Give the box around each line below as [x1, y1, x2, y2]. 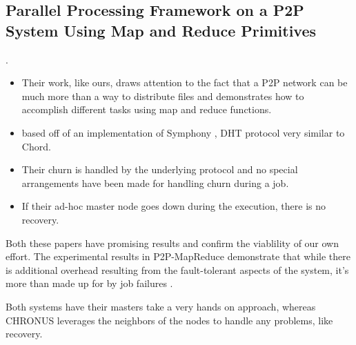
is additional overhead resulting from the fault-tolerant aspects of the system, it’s [6, 262, 349, 277]
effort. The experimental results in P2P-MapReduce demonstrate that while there [6, 249, 350, 264]
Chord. [21, 139, 51, 153]
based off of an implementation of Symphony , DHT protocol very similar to [21, 125, 345, 139]
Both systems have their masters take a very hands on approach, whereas [6, 299, 316, 313]
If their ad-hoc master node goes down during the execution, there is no [21, 199, 326, 213]
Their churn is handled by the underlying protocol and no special [21, 162, 298, 177]
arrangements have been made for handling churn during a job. [21, 175, 289, 190]
